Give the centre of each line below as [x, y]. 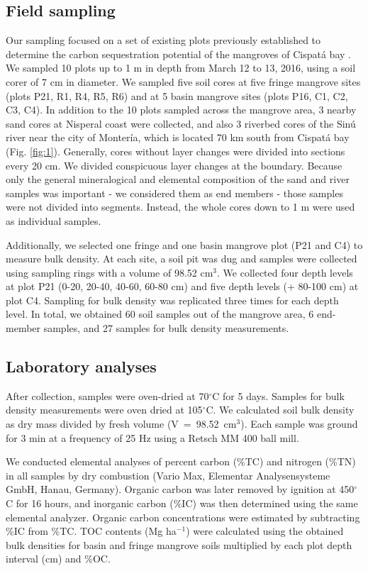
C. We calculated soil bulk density [280, 410]
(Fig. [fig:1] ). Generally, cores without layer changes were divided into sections [175, 151]
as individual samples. [54, 220]
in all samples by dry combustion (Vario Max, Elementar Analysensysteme [168, 475]
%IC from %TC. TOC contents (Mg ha [91, 531]
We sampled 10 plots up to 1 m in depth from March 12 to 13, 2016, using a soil [181, 68]
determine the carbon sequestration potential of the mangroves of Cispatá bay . [178, 54]
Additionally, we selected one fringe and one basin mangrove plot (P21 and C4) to [184, 244]
